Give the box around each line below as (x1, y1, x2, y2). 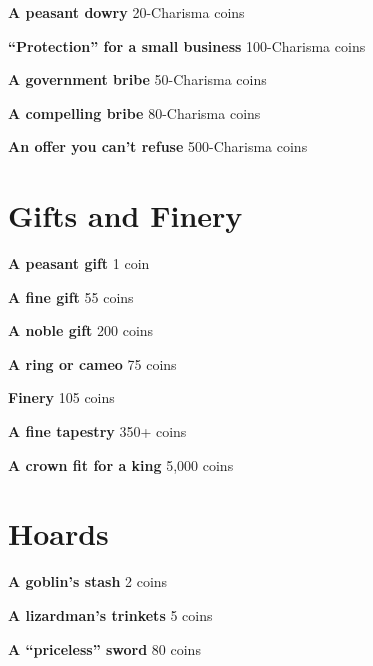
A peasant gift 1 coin (8, 253, 150, 274)
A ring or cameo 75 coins (8, 353, 177, 374)
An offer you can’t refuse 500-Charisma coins (8, 136, 308, 157)
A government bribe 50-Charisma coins (8, 69, 267, 90)
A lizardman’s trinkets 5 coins (8, 604, 213, 625)
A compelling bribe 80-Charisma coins (8, 102, 261, 123)
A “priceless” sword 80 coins (8, 638, 201, 659)
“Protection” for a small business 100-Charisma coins (8, 35, 366, 56)
